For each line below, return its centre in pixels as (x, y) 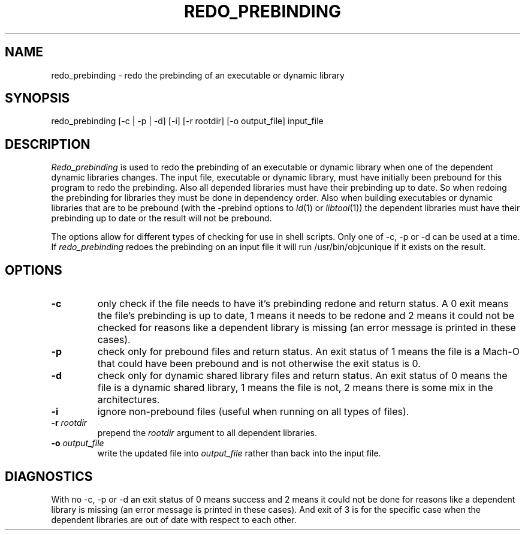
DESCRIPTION (48, 144)
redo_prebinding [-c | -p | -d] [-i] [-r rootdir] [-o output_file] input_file (187, 121)
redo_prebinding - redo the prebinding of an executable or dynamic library (198, 75)
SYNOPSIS (37, 98)
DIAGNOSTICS (49, 476)
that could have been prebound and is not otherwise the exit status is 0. (259, 364)
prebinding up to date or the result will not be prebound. (162, 218)
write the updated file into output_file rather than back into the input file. (239, 453)
